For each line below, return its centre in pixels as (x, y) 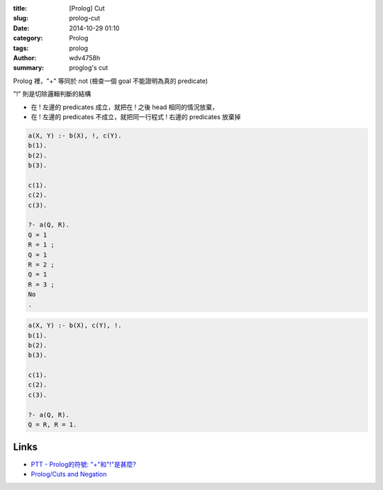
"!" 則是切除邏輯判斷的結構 (52, 94)
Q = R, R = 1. (52, 425)
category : (28, 38)
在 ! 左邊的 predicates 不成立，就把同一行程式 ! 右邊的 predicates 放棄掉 (136, 116)
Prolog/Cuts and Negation (69, 474)
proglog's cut (89, 68)
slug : (21, 18)
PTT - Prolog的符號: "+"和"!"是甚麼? (83, 464)
